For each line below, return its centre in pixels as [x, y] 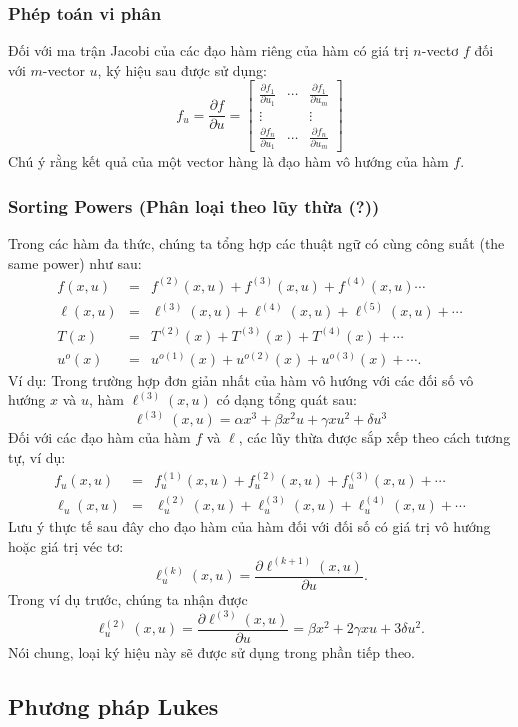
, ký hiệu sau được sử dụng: [182, 69]
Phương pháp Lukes [113, 706]
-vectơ [440, 50]
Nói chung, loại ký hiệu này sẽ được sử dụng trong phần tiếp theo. [212, 652]
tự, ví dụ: [37, 457]
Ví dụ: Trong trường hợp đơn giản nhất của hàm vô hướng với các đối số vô [241, 379]
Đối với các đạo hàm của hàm [99, 437]
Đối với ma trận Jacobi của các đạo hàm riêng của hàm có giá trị [208, 50]
